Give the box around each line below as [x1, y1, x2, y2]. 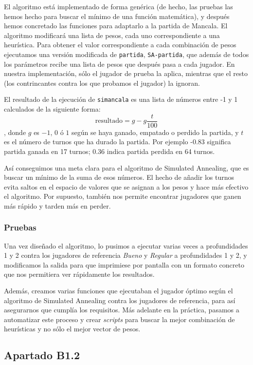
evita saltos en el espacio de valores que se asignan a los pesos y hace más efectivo [4, 181, 249, 192]
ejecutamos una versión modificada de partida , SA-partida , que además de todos [4, 49, 249, 59]
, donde [4, 127, 26, 137]
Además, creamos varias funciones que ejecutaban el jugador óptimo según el [4, 286, 233, 296]
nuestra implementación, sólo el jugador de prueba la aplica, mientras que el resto [4, 68, 248, 78]
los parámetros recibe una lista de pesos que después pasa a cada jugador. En [4, 58, 235, 69]
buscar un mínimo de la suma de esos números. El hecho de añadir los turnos [4, 172, 234, 182]
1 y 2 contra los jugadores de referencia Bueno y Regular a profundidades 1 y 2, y [4, 250, 247, 260]
